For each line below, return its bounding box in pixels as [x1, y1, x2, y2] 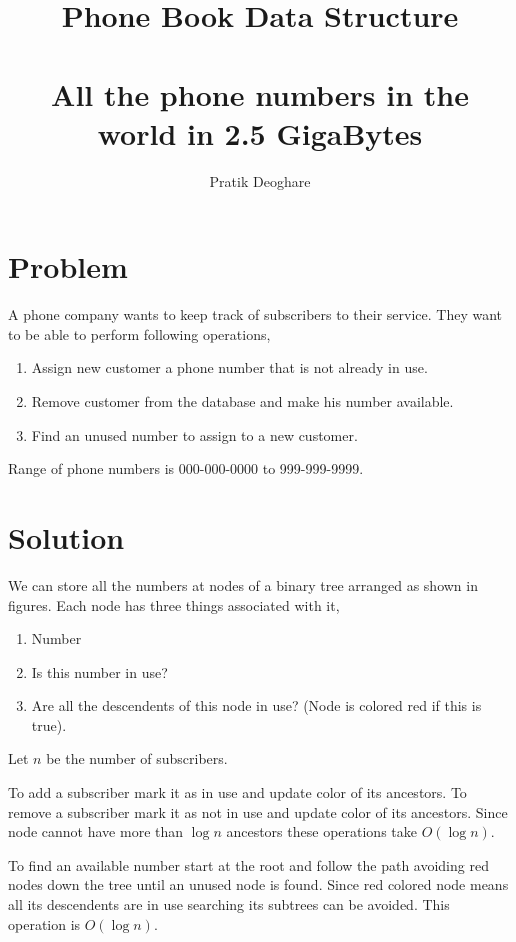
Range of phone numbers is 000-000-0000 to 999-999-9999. [8, 458, 364, 479]
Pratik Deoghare [209, 170, 311, 191]
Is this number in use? [31, 661, 168, 682]
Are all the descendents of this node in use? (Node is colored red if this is [31, 695, 482, 716]
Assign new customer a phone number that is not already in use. [31, 357, 428, 378]
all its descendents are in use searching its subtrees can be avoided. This [8, 894, 450, 915]
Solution [8, 516, 125, 557]
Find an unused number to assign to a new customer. [31, 424, 358, 445]
